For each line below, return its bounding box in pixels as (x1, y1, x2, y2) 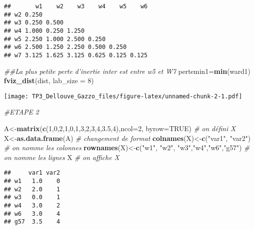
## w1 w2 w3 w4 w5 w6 (4, 3, 148, 10)
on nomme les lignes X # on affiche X (4, 152, 119, 162)
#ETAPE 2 (4, 107, 39, 117)
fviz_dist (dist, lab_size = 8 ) (4, 75, 94, 86)
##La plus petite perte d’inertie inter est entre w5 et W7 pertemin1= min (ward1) (4, 66, 251, 76)
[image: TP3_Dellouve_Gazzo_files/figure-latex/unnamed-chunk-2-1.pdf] (4, 92, 242, 100)
